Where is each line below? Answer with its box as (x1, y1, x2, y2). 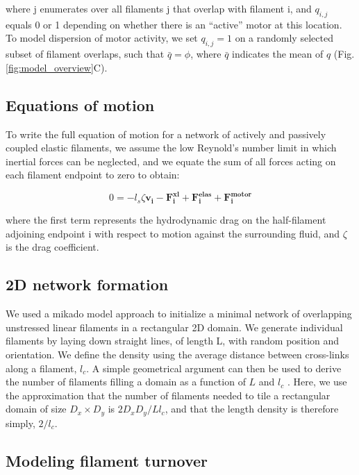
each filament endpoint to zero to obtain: (6, 167, 180, 182)
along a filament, (6, 360, 77, 375)
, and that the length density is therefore (165, 401, 339, 416)
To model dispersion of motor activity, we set (6, 31, 198, 45)
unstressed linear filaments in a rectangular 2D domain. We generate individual (6, 319, 343, 334)
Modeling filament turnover (6, 449, 208, 471)
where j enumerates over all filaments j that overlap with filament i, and (6, 1, 312, 15)
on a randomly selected (235, 31, 333, 45)
